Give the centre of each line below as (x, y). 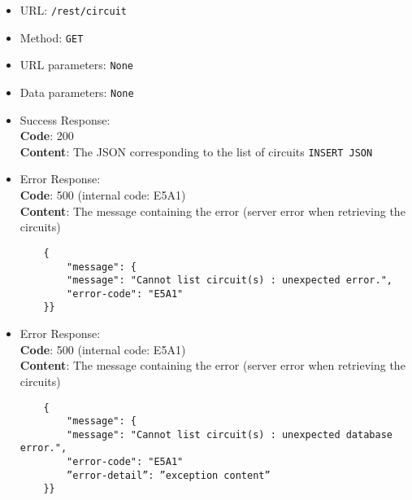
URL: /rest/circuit (73, 10)
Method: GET (52, 37)
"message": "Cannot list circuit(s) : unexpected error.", (230, 281)
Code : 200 (47, 136)
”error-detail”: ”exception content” (169, 475)
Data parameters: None (77, 92)
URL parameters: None (77, 65)
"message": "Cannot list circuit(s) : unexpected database (230, 434)
